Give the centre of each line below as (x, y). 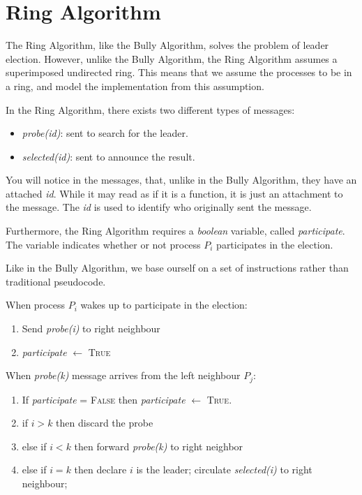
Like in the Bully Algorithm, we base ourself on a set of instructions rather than (177, 268)
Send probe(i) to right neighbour (91, 328)
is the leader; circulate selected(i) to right (224, 470)
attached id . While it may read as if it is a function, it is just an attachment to (174, 193)
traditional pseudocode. (56, 281)
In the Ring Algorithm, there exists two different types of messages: (150, 109)
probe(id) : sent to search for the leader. (105, 133)
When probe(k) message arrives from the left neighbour (123, 375)
